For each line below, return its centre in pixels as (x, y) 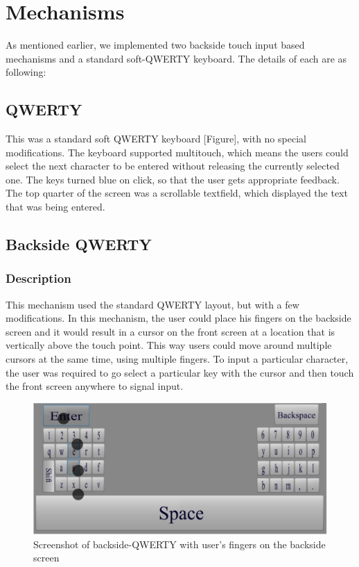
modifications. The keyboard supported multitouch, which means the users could (177, 152)
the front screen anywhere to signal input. (95, 386)
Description (38, 278)
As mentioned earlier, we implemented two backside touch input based (155, 45)
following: (26, 72)
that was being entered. (55, 207)
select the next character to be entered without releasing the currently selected (173, 166)
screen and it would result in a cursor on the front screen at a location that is (170, 331)
